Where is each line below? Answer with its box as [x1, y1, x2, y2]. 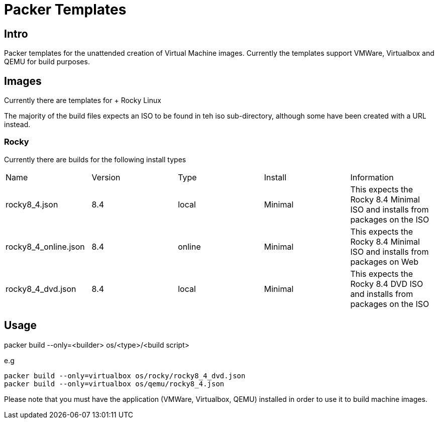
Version [91, 172, 121, 182]
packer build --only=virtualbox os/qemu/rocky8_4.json [4, 379, 225, 388]
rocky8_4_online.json [6, 241, 85, 252]
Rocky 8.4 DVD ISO [350, 278, 423, 289]
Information [350, 172, 394, 182]
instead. [4, 120, 31, 129]
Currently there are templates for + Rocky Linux [4, 96, 161, 105]
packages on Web [350, 256, 418, 267]
